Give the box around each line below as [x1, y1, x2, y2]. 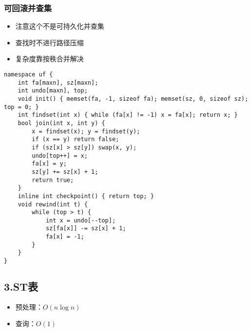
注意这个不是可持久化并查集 [15, 21, 104, 31]
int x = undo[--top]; [45, 217, 116, 224]
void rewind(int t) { [18, 201, 88, 208]
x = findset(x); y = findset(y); [32, 128, 140, 135]
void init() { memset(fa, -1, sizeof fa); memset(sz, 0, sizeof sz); [18, 95, 249, 102]
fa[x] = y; [32, 160, 67, 167]
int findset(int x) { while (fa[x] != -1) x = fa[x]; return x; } [18, 111, 238, 119]
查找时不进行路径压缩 [15, 37, 84, 47]
